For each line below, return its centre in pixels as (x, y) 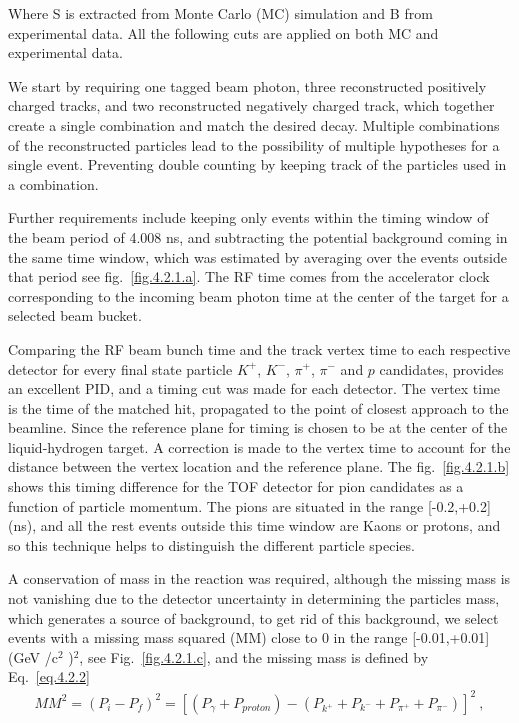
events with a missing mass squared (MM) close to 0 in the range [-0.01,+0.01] (249, 637)
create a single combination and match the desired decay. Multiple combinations (254, 124)
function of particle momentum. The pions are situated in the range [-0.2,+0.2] (249, 505)
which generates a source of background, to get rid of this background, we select (253, 617)
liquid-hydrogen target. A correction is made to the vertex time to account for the (259, 446)
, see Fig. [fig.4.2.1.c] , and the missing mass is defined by (254, 656)
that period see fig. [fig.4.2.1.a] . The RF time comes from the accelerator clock (249, 276)
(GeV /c (33, 656)
